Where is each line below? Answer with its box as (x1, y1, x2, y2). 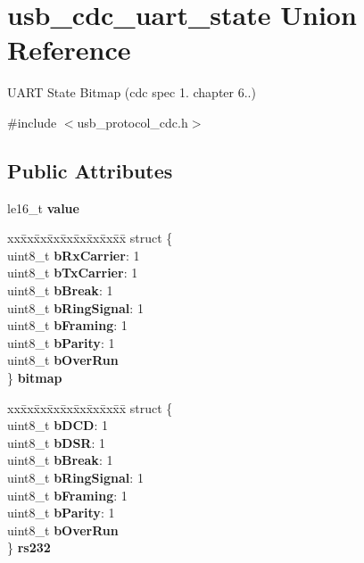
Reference (7, 31, 131, 68)
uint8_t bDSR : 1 (7, 433, 106, 451)
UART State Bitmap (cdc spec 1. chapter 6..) (7, 83, 256, 102)
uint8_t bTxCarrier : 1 (7, 263, 138, 282)
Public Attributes (7, 156, 173, 184)
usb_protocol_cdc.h (77, 112, 188, 131)
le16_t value (7, 198, 79, 217)
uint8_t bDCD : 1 (7, 416, 108, 435)
